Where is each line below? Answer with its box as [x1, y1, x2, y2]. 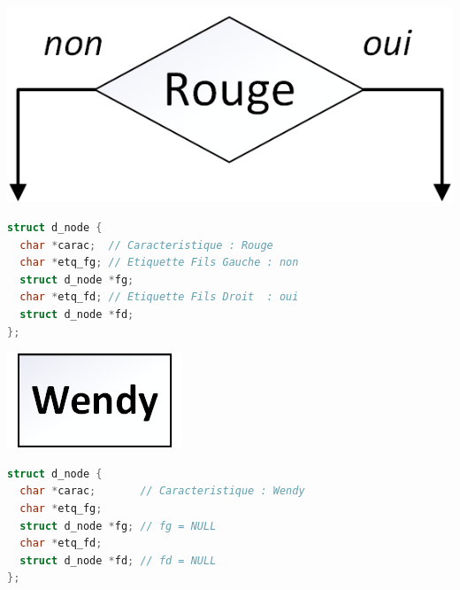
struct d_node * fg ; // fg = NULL [19, 519, 217, 532]
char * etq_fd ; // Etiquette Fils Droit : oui [19, 291, 299, 304]
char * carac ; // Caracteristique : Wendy [19, 485, 305, 498]
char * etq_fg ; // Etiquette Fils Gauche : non [19, 256, 299, 269]
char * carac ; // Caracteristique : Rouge [19, 238, 273, 252]
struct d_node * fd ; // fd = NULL [19, 554, 217, 567]
